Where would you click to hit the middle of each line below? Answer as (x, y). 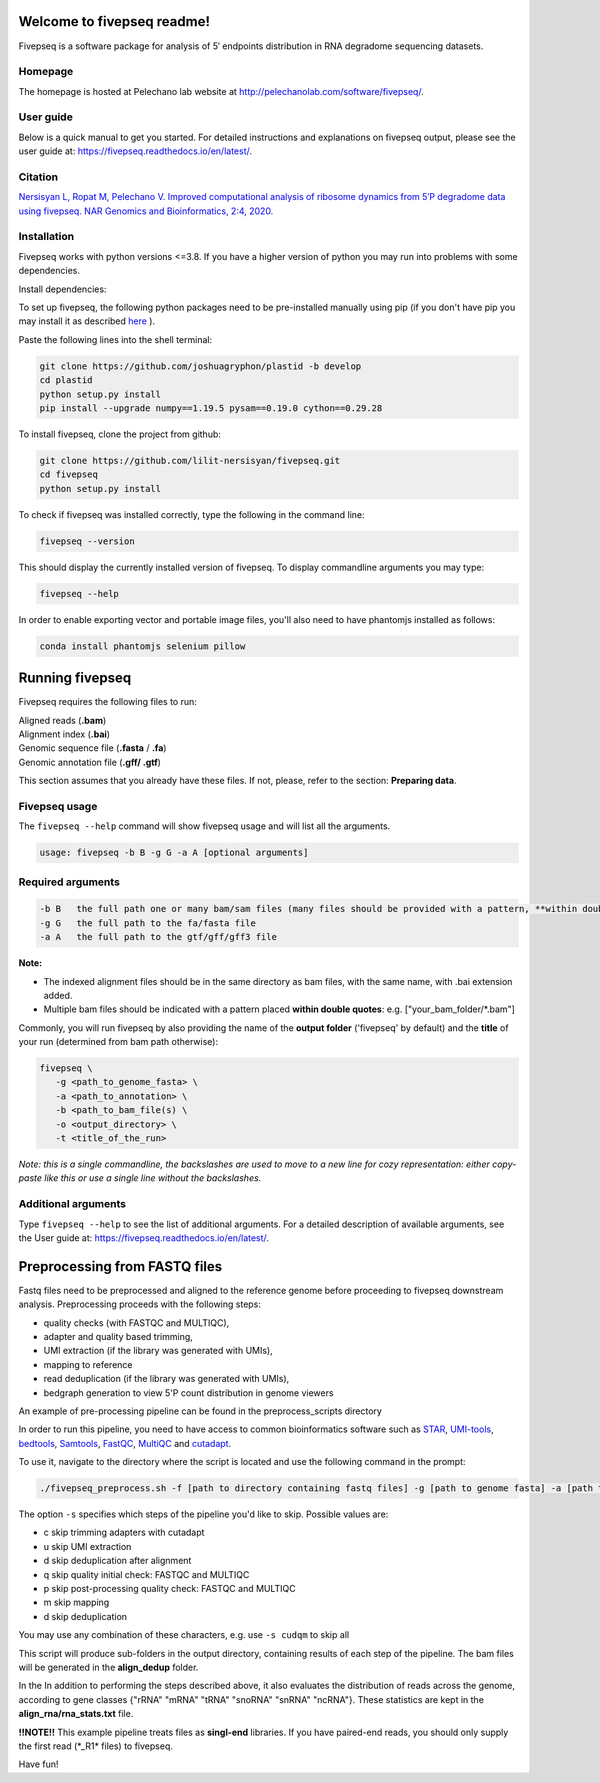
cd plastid (66, 380)
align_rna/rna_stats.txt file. (76, 1714)
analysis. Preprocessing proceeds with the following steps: (140, 1304)
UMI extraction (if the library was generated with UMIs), (158, 1351)
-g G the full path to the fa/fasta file (148, 923)
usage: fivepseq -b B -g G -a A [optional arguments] (174, 853)
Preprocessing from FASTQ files (120, 1266)
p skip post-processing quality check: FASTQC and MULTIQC (170, 1589)
